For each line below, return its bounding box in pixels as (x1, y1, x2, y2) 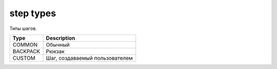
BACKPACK (12, 48, 41, 55)
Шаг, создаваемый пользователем (46, 54, 133, 61)
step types (9, 8, 56, 19)
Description (46, 34, 75, 42)
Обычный (46, 41, 70, 48)
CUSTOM (12, 54, 36, 61)
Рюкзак (46, 48, 65, 55)
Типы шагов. (9, 25, 37, 31)
